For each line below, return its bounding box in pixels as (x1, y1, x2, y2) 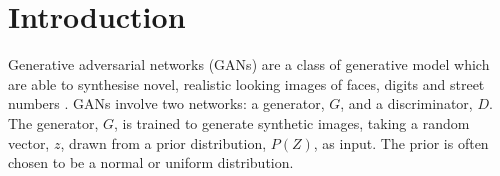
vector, (8, 132, 50, 153)
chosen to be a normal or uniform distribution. (8, 152, 294, 173)
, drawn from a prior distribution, (60, 132, 267, 153)
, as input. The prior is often (313, 132, 489, 153)
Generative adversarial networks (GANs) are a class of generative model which (8, 54, 490, 75)
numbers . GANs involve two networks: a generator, (8, 93, 325, 114)
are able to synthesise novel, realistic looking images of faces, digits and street (8, 73, 485, 94)
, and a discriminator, (340, 93, 473, 114)
